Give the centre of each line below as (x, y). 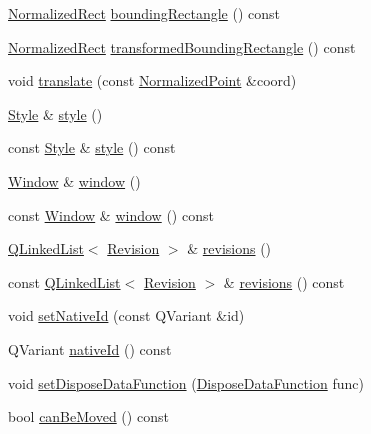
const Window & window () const (111, 214)
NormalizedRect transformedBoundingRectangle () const (182, 46)
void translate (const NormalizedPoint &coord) (152, 80)
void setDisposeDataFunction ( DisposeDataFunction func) (186, 382)
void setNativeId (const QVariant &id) (126, 315)
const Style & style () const (92, 147)
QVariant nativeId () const (90, 348)
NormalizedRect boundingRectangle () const (144, 13)
